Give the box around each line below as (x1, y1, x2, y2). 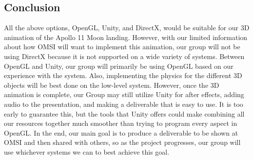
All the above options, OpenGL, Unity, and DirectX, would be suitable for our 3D (4, 22, 250, 33)
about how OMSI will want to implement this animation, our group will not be (4, 41, 240, 52)
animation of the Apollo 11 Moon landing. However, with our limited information (4, 32, 248, 42)
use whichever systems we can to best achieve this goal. (4, 146, 170, 157)
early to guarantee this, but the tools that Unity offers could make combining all (4, 108, 245, 119)
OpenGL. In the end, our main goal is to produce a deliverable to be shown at (4, 127, 238, 138)
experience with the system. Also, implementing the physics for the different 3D (4, 70, 242, 80)
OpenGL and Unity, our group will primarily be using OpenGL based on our (4, 60, 234, 71)
